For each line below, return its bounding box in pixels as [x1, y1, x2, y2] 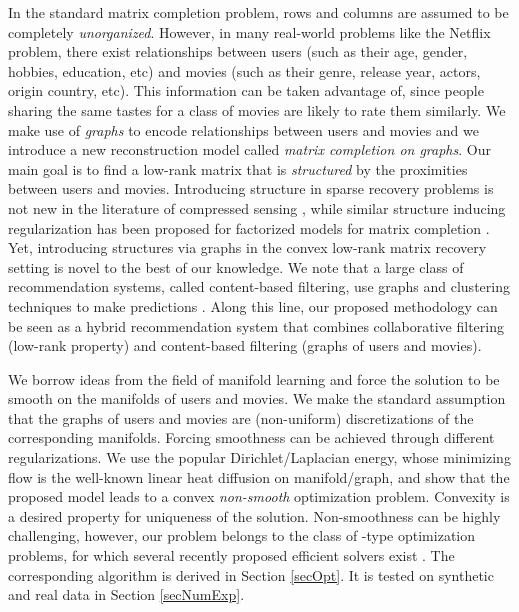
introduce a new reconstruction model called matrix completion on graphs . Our [8, 139, 491, 160]
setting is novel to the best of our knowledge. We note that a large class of [8, 256, 464, 277]
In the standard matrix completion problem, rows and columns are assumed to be [8, 2, 509, 22]
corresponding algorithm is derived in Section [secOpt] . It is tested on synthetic [8, 564, 494, 585]
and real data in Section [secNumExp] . [8, 584, 245, 605]
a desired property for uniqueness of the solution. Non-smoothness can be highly [8, 505, 501, 526]
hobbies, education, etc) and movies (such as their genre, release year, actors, [8, 60, 481, 81]
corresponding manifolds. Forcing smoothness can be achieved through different [8, 427, 495, 448]
